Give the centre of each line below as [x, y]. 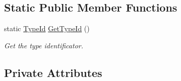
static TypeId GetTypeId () [47, 28]
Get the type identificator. [44, 45]
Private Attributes [53, 72]
